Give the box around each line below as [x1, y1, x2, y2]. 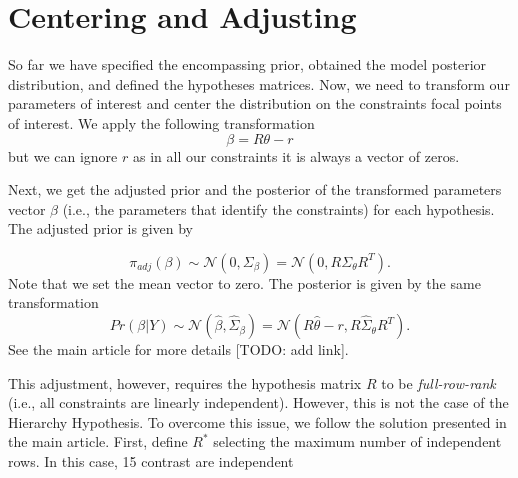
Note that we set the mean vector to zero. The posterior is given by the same [8, 272, 481, 293]
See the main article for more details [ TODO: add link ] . [8, 339, 349, 360]
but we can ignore [8, 145, 118, 166]
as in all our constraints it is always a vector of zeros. [132, 145, 460, 166]
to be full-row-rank [381, 372, 496, 393]
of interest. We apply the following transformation [8, 112, 315, 133]
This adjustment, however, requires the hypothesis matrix [8, 372, 362, 393]
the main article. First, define [8, 431, 188, 452]
